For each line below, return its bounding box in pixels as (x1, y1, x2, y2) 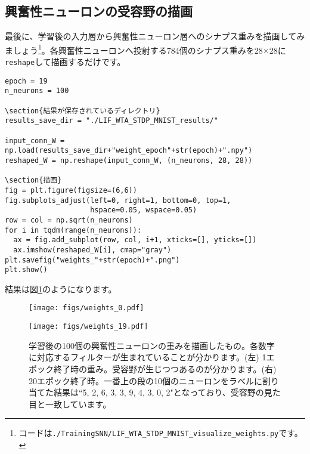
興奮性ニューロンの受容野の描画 (5, 2, 193, 20)
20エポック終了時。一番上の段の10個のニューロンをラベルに (29, 374, 262, 387)
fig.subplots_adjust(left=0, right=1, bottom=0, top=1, (5, 196, 231, 205)
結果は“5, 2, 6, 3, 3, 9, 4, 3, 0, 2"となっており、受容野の (53, 386, 264, 399)
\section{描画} (5, 176, 62, 185)
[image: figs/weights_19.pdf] (29, 322, 148, 331)
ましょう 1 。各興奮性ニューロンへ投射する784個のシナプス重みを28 (5, 42, 263, 56)
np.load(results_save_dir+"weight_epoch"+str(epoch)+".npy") (5, 146, 253, 155)
